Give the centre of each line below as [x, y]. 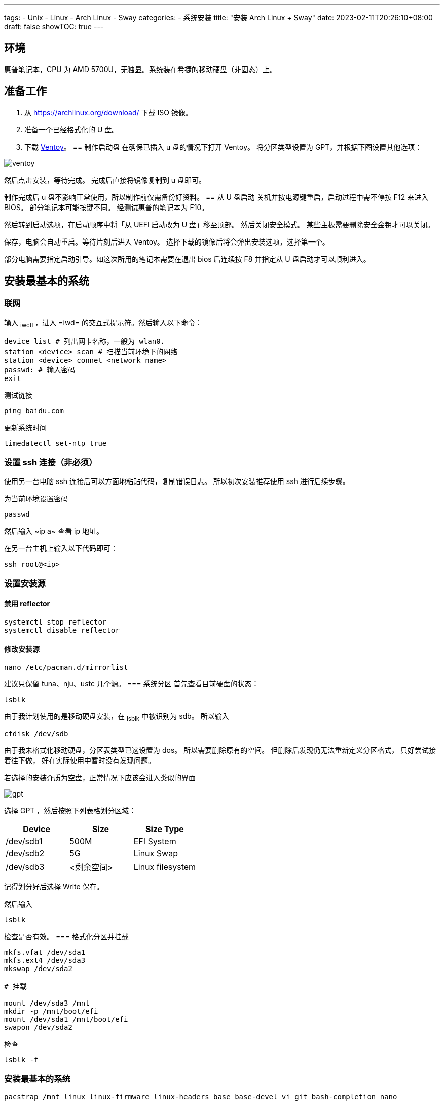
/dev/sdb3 [25, 867]
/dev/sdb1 [24, 841]
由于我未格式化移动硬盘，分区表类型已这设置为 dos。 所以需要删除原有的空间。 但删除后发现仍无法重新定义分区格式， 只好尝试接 [220, 750]
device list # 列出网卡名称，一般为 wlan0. [85, 341]
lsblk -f [21, 1060]
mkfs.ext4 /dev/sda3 [45, 961]
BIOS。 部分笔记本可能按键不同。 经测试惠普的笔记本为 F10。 [106, 207]
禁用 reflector [27, 604]
